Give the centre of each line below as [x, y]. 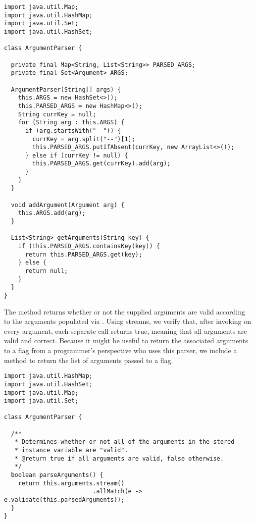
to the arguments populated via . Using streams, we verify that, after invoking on [128, 321]
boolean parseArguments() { [57, 475]
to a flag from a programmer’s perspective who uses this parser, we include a [121, 350]
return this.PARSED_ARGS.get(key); [84, 254]
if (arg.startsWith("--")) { [73, 131]
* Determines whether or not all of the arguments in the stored [125, 442]
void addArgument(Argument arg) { [68, 205]
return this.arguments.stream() [71, 483]
